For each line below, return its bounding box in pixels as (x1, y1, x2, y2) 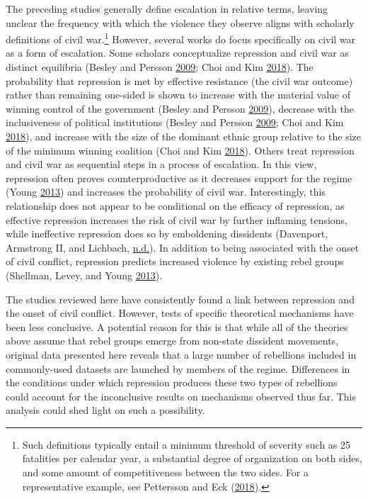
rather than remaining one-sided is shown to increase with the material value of (6, 87, 350, 102)
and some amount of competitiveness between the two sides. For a (22, 465, 309, 480)
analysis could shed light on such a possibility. (6, 403, 205, 417)
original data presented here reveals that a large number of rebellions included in (6, 347, 357, 361)
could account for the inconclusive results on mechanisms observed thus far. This (6, 388, 357, 403)
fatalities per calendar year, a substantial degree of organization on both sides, (22, 451, 362, 466)
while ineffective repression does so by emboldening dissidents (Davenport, (6, 226, 328, 241)
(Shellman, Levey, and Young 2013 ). (6, 267, 163, 282)
